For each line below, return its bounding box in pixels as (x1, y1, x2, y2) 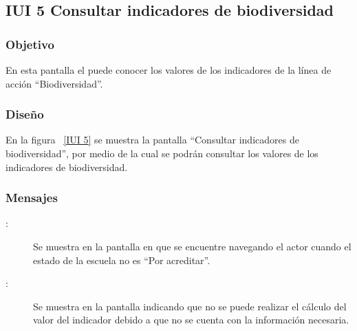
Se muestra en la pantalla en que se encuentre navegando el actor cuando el (33, 239, 351, 253)
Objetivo (6, 35, 54, 52)
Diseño (6, 106, 44, 123)
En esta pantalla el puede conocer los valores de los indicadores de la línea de (6, 63, 332, 77)
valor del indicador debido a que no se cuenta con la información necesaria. (33, 312, 349, 327)
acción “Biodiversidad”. (6, 76, 103, 90)
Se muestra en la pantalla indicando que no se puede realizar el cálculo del (33, 299, 347, 313)
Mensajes (6, 189, 58, 206)
